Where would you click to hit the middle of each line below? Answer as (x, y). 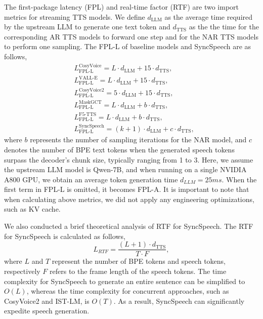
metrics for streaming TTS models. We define (75, 16)
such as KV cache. (32, 209)
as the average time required (209, 16)
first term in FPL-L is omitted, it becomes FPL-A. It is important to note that (127, 189)
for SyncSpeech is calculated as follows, (65, 236)
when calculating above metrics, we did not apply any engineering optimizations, (129, 199)
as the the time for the (224, 27)
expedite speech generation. (47, 311)
